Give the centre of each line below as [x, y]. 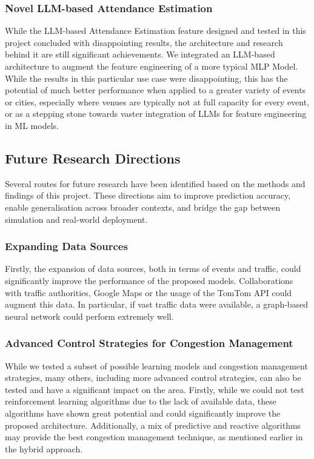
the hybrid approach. [44, 448]
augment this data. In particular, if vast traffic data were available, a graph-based [157, 304]
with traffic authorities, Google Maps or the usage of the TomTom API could [149, 292]
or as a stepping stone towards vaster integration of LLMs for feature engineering [156, 114]
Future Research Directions [93, 158]
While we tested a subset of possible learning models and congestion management [156, 365]
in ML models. [32, 125]
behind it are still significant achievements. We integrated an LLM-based [140, 54]
